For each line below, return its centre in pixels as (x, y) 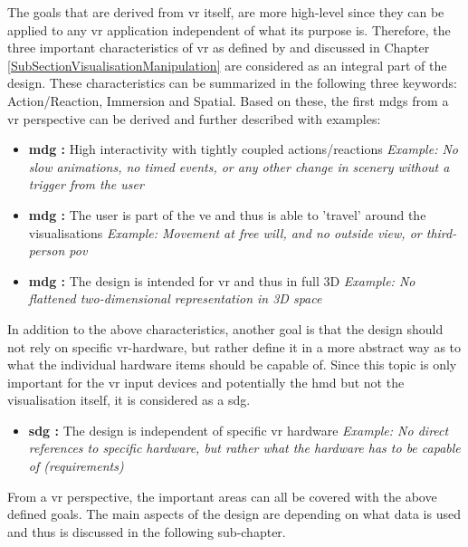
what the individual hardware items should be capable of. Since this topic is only (232, 365)
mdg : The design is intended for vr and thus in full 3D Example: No (222, 280)
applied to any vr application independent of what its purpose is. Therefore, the (229, 29)
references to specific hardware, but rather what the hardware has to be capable (244, 448)
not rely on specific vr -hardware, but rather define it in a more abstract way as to (234, 346)
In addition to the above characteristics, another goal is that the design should (225, 328)
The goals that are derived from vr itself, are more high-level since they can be (226, 12)
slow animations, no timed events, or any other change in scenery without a (239, 166)
